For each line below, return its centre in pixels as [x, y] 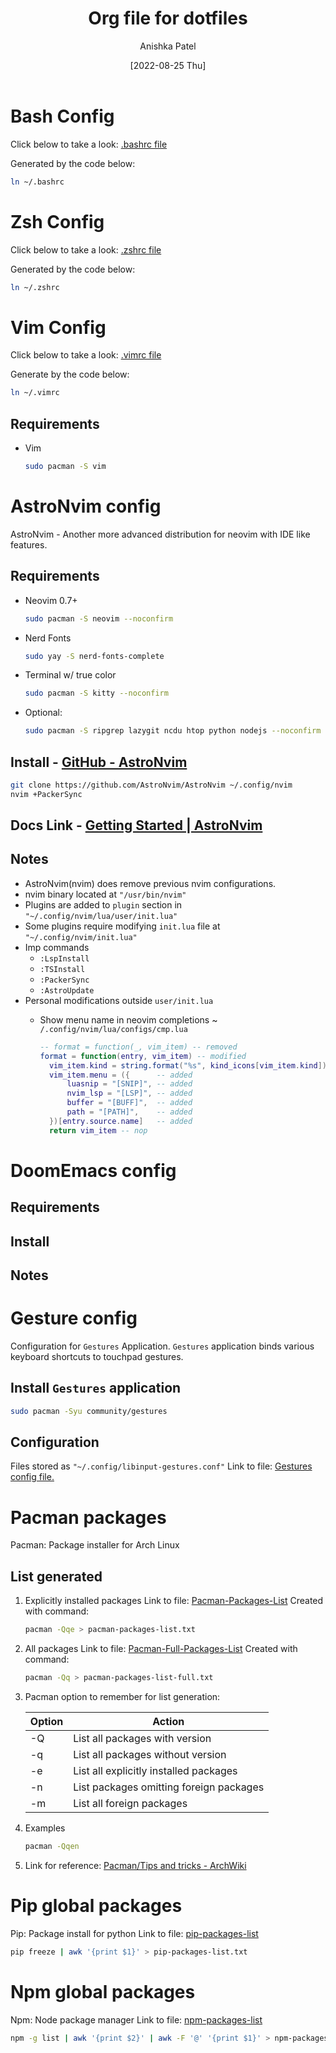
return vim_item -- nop [98, 1130]
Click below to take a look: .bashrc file [89, 144]
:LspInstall [64, 958]
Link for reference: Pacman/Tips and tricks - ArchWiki [135, 1865]
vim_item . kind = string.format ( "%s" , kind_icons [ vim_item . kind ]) [187, 1065]
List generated [56, 1576]
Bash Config [62, 116]
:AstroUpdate [67, 990]
